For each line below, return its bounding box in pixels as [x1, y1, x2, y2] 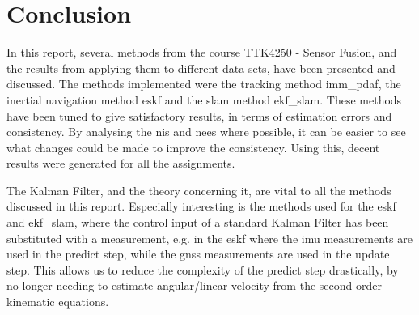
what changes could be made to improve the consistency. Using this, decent [6, 138, 380, 155]
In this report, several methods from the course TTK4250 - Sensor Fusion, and [6, 44, 397, 61]
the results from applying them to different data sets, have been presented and [6, 59, 396, 76]
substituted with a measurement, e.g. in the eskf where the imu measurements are [6, 229, 413, 246]
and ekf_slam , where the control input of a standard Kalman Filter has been [6, 214, 389, 231]
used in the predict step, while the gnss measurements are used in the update [6, 245, 390, 262]
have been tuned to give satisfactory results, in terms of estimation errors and [6, 107, 392, 124]
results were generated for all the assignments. [6, 155, 235, 172]
